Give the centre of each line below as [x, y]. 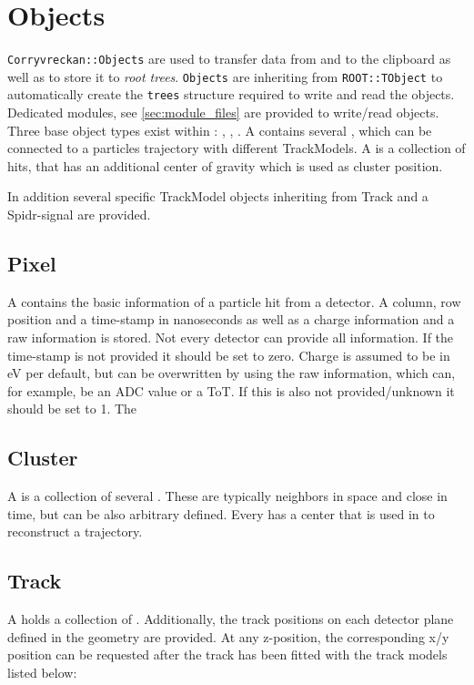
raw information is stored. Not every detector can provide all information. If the [231, 337]
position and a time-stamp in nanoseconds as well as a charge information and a [231, 319]
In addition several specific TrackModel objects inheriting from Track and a [218, 196]
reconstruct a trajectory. [75, 532]
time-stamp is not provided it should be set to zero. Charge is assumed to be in [229, 355]
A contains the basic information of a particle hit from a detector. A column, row [234, 301]
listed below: [42, 672]
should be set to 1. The [72, 409]
